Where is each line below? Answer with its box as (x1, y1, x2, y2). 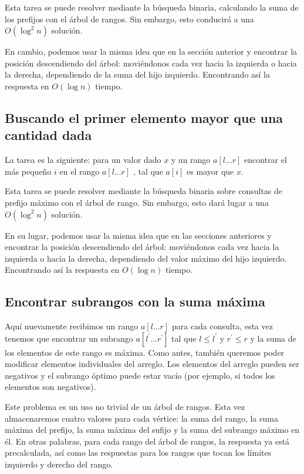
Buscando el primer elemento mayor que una (5, 108, 283, 126)
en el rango (59, 165, 100, 177)
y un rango (171, 153, 211, 166)
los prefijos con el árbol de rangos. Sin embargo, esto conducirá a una (5, 12, 254, 25)
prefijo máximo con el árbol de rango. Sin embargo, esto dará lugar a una (5, 196, 269, 208)
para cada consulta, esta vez (171, 320, 273, 332)
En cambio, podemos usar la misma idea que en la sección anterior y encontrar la (5, 45, 298, 58)
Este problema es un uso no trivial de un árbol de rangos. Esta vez (5, 400, 245, 413)
